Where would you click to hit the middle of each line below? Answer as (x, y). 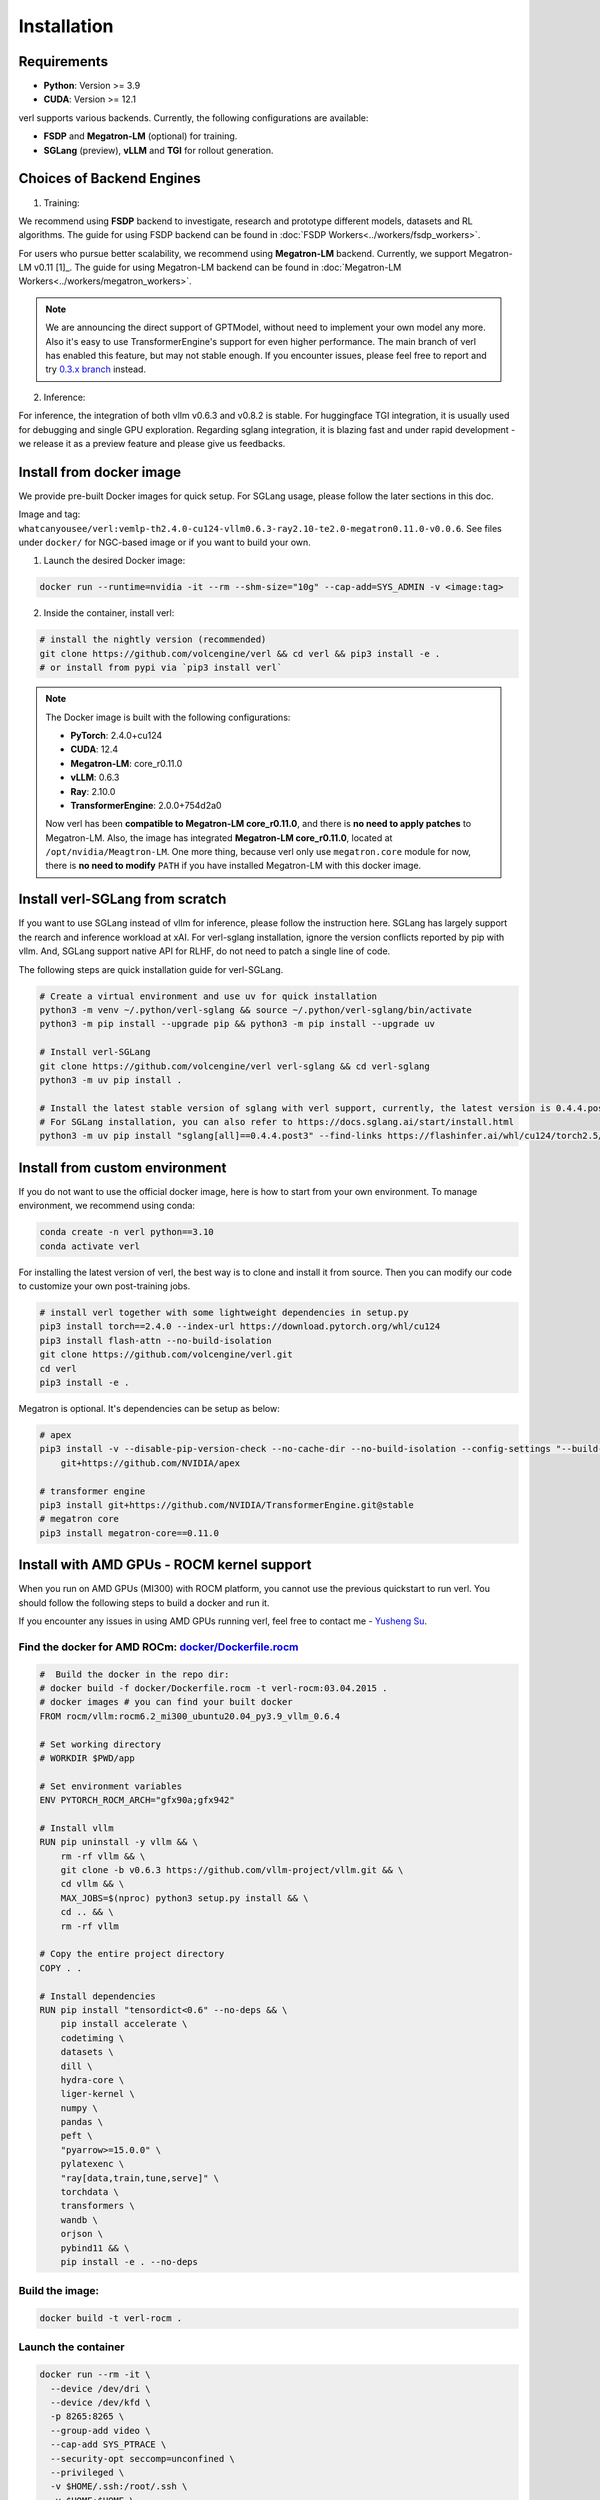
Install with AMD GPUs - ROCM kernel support (165, 1565)
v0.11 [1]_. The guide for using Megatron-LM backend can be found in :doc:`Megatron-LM (217, 267)
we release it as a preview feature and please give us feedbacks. (152, 443)
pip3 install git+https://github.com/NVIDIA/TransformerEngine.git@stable (227, 1504)
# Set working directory (100, 1744)
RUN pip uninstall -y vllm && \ (119, 1842)
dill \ (76, 2066)
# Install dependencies (98, 1996)
